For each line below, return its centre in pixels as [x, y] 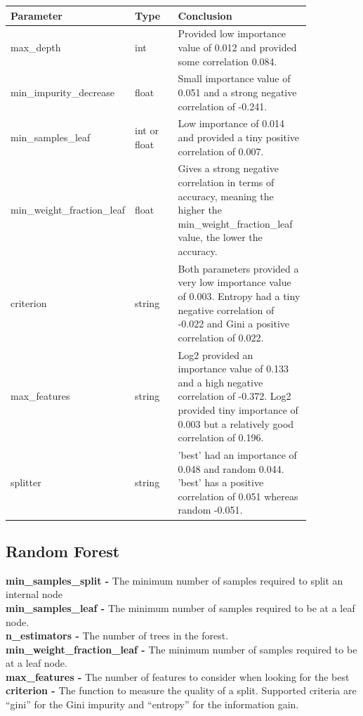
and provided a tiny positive [239, 137]
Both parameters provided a [238, 268]
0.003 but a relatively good [236, 423]
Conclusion [205, 15]
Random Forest [63, 551]
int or [147, 130]
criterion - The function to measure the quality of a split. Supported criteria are [181, 690]
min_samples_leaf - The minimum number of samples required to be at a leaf [180, 607]
